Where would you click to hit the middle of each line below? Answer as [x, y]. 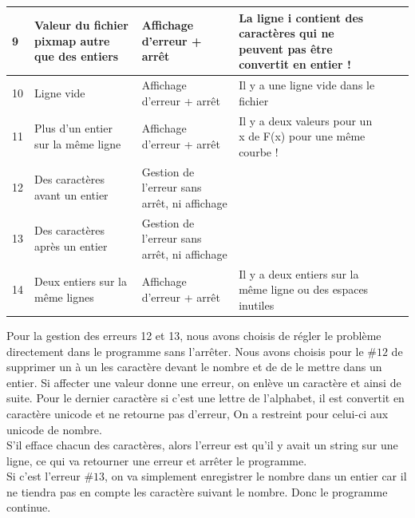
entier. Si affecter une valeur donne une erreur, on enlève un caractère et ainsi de [204, 382]
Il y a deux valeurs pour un [306, 120]
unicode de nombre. [54, 429]
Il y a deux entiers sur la [299, 273]
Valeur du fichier [81, 25]
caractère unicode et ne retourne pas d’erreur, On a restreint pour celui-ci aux [198, 413]
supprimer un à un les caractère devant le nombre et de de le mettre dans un [194, 367]
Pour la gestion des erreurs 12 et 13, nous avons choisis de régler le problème [194, 335]
